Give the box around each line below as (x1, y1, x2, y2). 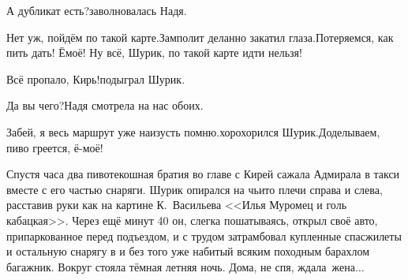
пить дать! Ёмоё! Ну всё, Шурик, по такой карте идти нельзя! (6, 44, 302, 61)
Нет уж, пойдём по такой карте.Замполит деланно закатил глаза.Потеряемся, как (6, 28, 394, 45)
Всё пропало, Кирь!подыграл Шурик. (6, 70, 185, 87)
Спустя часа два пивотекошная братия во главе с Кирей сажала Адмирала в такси (6, 166, 400, 182)
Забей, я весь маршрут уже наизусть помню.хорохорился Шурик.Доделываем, (6, 123, 380, 140)
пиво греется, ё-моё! (6, 139, 103, 155)
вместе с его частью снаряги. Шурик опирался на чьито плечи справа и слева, (6, 181, 383, 197)
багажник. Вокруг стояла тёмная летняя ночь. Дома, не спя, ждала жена (6, 258, 355, 274)
